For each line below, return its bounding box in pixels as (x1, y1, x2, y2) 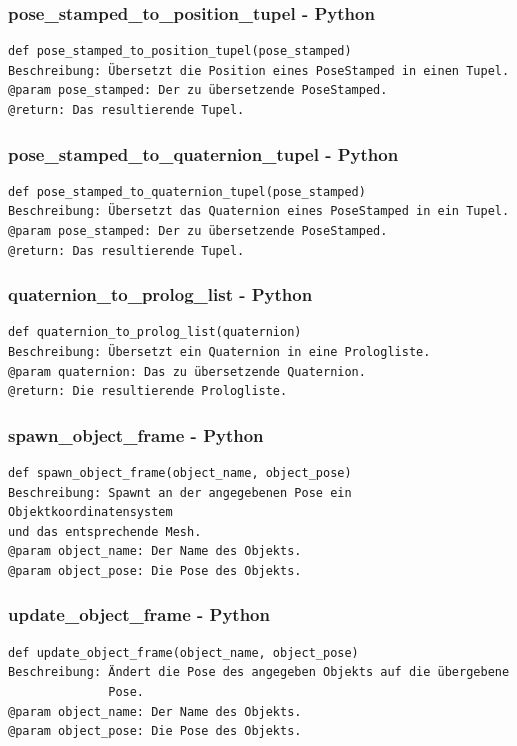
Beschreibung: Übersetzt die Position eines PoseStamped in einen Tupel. (8, 63, 510, 78)
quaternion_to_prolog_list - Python (8, 282, 313, 307)
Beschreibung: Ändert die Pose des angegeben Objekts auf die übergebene (8, 665, 510, 680)
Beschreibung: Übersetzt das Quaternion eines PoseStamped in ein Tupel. (8, 204, 510, 219)
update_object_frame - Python (8, 602, 270, 627)
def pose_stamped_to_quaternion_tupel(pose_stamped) (8, 184, 366, 199)
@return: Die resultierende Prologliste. (8, 384, 288, 399)
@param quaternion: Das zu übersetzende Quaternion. (8, 364, 366, 379)
